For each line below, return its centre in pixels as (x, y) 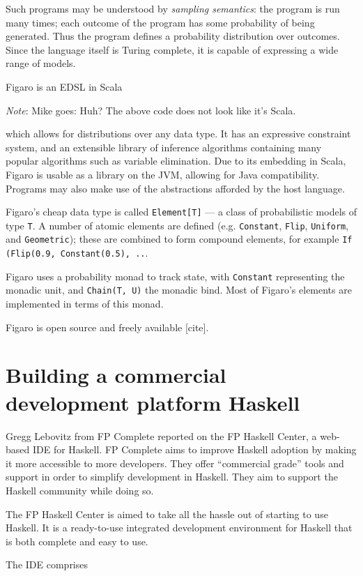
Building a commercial (116, 375)
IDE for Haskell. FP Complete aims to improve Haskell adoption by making (194, 449)
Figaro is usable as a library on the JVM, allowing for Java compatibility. (163, 174)
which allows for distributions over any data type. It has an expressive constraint (178, 134)
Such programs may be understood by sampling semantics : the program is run (173, 8)
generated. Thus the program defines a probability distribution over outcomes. (173, 36)
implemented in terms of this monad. (85, 304)
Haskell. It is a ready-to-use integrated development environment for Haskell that (179, 528)
